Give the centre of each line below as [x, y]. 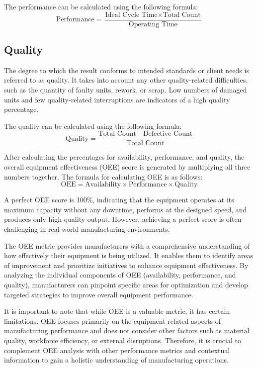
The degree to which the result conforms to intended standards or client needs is [127, 70]
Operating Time [153, 24]
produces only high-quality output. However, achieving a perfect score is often [123, 219]
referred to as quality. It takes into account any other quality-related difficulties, [126, 80]
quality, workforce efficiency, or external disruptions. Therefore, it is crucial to [123, 340]
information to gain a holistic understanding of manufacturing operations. [116, 360]
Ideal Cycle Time [131, 15]
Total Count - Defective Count [145, 134]
